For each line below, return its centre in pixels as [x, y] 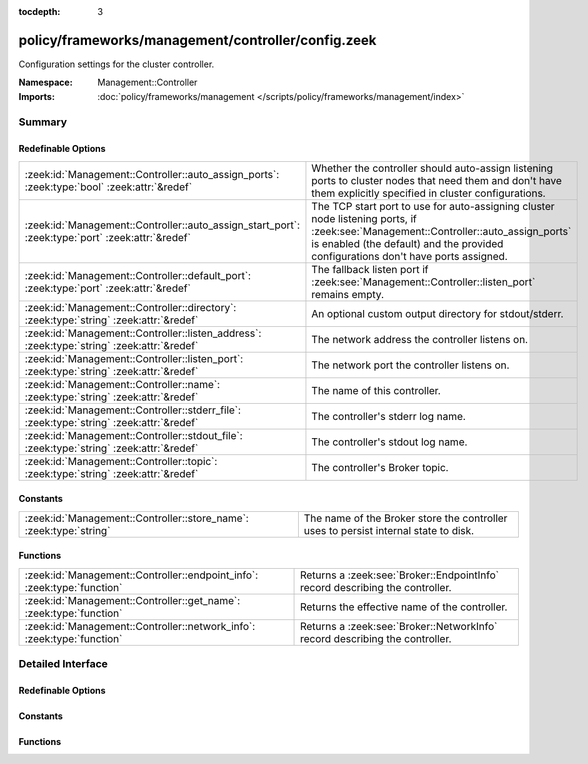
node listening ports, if [364, 218]
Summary [43, 122]
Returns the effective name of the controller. [404, 607]
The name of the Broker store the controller [405, 518]
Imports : [36, 96]
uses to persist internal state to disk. [389, 530]
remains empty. [348, 294]
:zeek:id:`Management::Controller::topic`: [121, 461]
